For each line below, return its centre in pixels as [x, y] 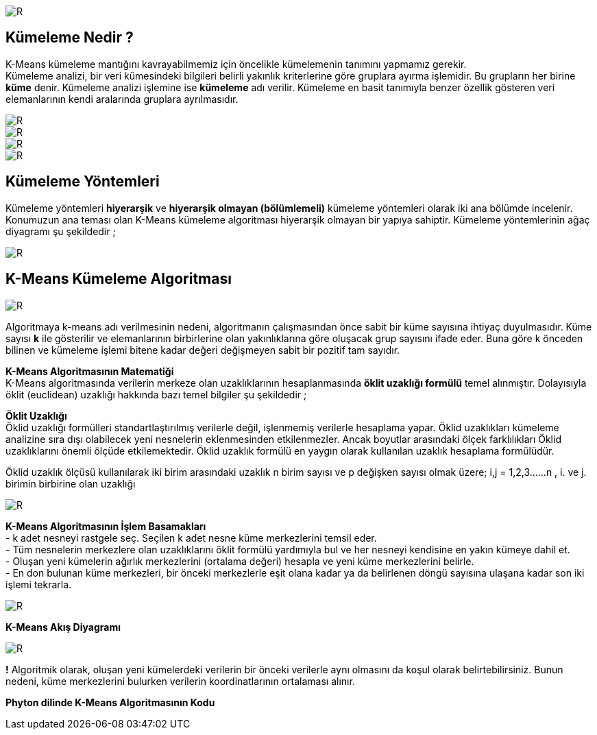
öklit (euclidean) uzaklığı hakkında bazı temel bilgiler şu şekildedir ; [156, 394]
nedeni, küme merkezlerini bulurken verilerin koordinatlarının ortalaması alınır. [180, 681]
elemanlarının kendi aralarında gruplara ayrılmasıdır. [122, 99]
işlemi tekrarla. [39, 584]
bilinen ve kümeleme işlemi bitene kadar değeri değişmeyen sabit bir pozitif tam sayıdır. [203, 350]
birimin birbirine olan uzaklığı [71, 483]
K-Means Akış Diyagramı [63, 627]
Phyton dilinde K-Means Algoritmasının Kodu [110, 702]
